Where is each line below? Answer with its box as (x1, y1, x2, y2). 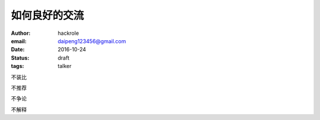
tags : (11, 63, 24, 70)
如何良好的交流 (11, 9, 84, 22)
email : (11, 37, 27, 44)
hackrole (57, 30, 79, 37)
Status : (11, 54, 30, 61)
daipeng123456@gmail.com (57, 37, 127, 44)
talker (57, 63, 72, 70)
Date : (11, 46, 25, 53)
